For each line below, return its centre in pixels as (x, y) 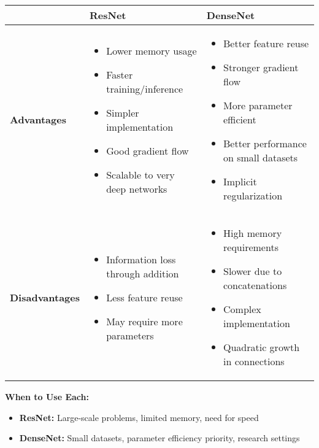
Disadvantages (45, 297)
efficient (240, 119)
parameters (130, 335)
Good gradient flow (148, 150)
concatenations (255, 285)
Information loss (141, 259)
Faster (120, 74)
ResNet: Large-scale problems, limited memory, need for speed (139, 417)
